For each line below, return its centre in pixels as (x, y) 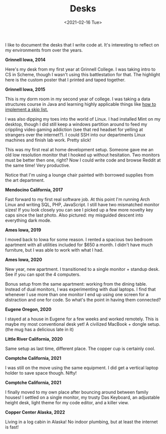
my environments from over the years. (44, 50)
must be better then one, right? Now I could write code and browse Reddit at (83, 160)
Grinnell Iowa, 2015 (25, 89)
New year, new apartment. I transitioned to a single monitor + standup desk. (82, 269)
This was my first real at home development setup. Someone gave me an (79, 149)
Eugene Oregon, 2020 (28, 309)
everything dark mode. (28, 220)
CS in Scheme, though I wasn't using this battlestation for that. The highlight (83, 74)
